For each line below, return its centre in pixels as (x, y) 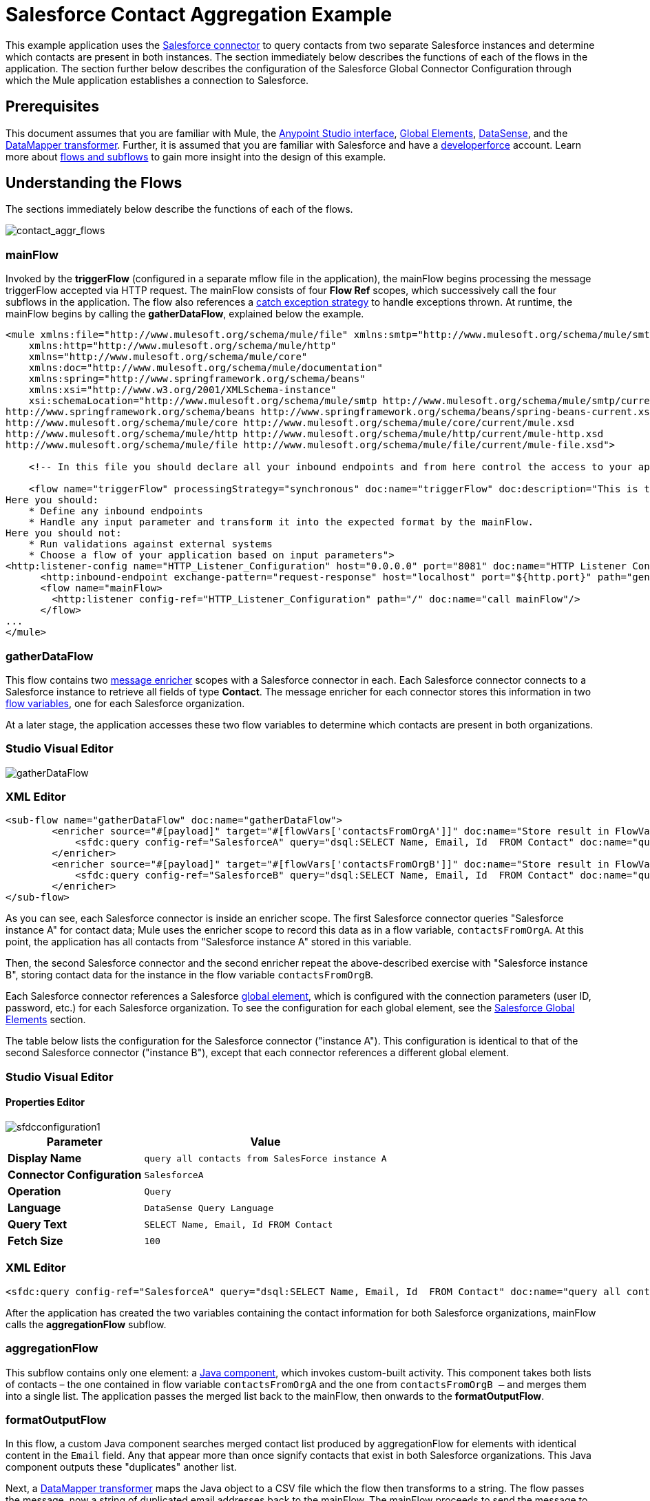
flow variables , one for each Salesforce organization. (125, 703)
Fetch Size (35, 1241)
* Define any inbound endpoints (116, 511)
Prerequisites (52, 107)
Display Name (45, 1158)
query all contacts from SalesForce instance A (265, 1158)
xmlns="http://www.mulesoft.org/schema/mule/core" (168, 357)
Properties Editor (45, 1102)
